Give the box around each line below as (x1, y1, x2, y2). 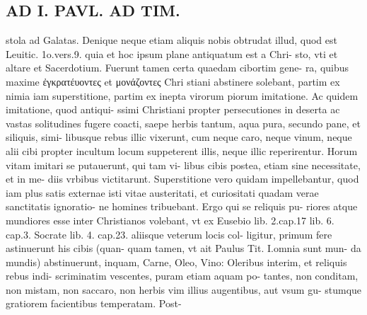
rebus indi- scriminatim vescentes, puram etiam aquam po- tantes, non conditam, (6, 268, 359, 283)
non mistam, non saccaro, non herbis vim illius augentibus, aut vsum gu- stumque (6, 282, 362, 297)
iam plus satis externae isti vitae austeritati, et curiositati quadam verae (6, 185, 319, 200)
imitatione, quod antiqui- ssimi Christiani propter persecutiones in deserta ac (6, 102, 340, 117)
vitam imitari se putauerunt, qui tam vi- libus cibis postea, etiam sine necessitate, (6, 157, 361, 172)
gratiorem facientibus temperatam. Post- (6, 296, 182, 311)
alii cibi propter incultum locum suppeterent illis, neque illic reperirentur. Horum (6, 143, 358, 158)
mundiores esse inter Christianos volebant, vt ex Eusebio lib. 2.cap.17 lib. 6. (6, 212, 334, 227)
